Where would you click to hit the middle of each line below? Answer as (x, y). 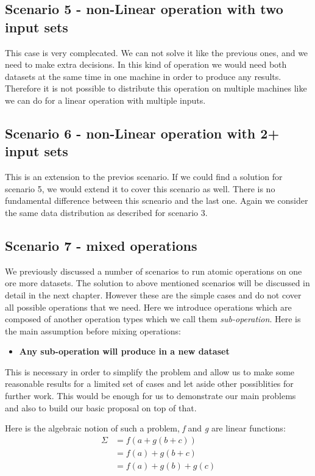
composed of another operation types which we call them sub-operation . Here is (153, 319)
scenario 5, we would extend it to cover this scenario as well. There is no (140, 188)
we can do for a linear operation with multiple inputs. (105, 100)
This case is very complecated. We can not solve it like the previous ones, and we (157, 52)
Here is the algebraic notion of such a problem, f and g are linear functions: (145, 428)
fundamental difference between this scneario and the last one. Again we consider (157, 200)
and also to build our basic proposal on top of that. (101, 407)
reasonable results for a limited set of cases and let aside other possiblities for (149, 384)
